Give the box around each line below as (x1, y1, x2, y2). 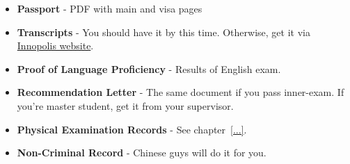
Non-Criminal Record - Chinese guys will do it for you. (17, 145, 267, 160)
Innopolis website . (17, 38, 94, 53)
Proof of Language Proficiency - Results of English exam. (17, 61, 281, 76)
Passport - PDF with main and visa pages (17, 1, 202, 15)
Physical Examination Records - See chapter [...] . (17, 122, 247, 136)
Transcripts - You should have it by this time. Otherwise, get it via (17, 24, 310, 39)
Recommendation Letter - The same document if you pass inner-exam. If (17, 85, 344, 99)
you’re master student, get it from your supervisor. (17, 98, 234, 113)
